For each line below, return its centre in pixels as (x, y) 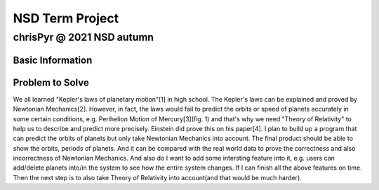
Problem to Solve (51, 82)
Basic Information (53, 60)
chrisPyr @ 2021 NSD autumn (84, 37)
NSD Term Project (66, 18)
